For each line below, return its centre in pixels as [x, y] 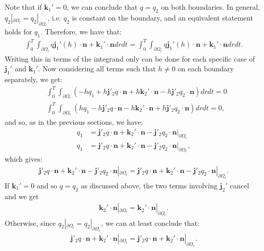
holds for [18, 31]
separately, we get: [34, 79]
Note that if [23, 7]
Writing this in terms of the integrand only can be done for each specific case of [130, 58]
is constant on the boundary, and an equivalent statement [163, 17]
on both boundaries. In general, [211, 7]
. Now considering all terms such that [97, 69]
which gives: [24, 159]
